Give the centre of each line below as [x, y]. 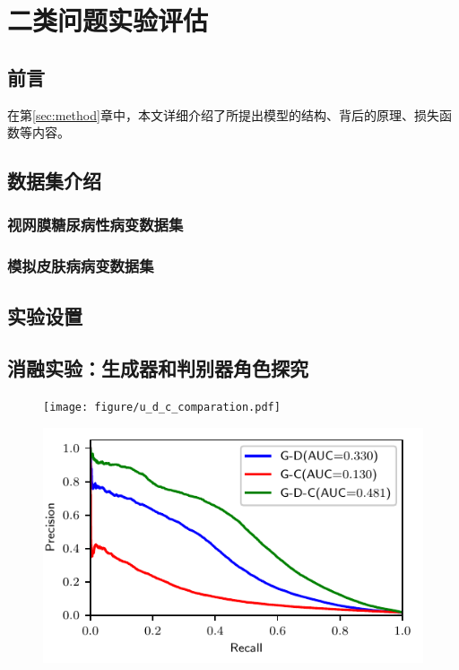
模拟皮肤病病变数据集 [81, 266]
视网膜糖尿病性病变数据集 [95, 225]
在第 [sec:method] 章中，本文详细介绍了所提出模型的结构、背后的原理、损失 [223, 114]
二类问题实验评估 [108, 20]
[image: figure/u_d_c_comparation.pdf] [162, 408]
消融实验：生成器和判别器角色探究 [158, 368]
